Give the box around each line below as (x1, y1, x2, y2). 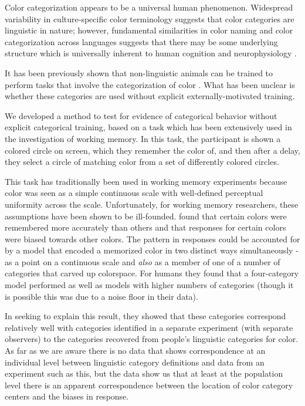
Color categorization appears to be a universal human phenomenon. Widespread (5, 1, 293, 13)
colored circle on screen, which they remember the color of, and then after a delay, (5, 144, 300, 156)
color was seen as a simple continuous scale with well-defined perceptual (5, 187, 263, 199)
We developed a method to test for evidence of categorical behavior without (5, 109, 277, 121)
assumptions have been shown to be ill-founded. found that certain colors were (5, 209, 287, 222)
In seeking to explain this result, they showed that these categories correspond (5, 310, 286, 322)
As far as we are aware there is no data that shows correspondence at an (5, 344, 266, 357)
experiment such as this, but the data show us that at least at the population (5, 367, 283, 380)
